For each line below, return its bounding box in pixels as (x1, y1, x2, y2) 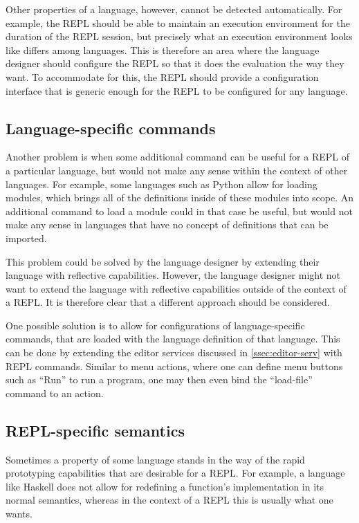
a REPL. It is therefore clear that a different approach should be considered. (6, 295, 330, 309)
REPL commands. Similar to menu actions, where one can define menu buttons (6, 358, 343, 373)
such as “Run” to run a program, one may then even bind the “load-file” (6, 372, 313, 387)
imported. (6, 230, 47, 245)
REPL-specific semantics (6, 419, 185, 441)
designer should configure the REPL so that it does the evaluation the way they (6, 56, 344, 71)
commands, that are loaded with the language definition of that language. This (6, 331, 340, 346)
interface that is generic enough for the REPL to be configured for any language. (6, 83, 348, 98)
